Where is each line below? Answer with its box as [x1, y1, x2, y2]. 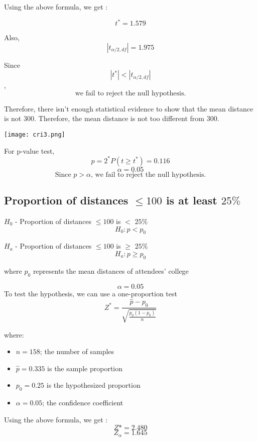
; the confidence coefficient [42, 397, 123, 408]
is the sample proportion [47, 363, 123, 373]
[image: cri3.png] [4, 131, 65, 139]
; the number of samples [40, 346, 114, 357]
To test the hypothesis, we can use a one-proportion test [4, 288, 177, 298]
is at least [166, 192, 217, 208]
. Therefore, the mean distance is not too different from [34, 113, 204, 124]
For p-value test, [4, 145, 55, 156]
